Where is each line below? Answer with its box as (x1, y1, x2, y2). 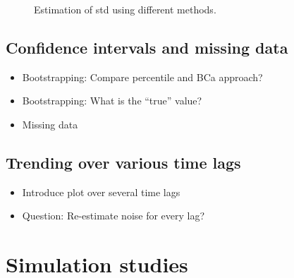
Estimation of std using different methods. (34, 2, 216, 16)
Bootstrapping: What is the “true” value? (22, 93, 202, 108)
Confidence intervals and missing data (6, 36, 288, 58)
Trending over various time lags (6, 151, 241, 173)
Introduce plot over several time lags (22, 184, 180, 199)
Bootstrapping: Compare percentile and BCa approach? (22, 69, 263, 84)
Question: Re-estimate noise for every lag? (22, 208, 205, 223)
